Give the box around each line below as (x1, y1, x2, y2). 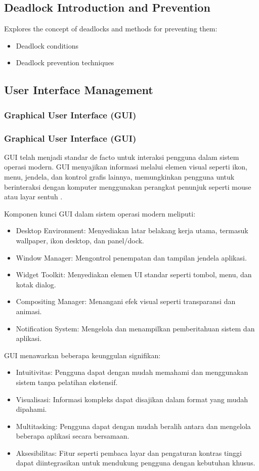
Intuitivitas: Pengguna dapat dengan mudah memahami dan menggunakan (16, 367, 248, 377)
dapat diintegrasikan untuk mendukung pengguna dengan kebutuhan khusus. (16, 457, 255, 468)
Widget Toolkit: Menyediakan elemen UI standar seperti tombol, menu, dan (16, 269, 252, 280)
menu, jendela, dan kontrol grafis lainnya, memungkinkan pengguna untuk (4, 172, 235, 182)
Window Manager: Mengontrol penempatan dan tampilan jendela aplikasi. (16, 252, 247, 263)
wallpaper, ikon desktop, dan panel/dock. (16, 235, 144, 245)
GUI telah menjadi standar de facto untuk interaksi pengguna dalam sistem (4, 151, 239, 162)
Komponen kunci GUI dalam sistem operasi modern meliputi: (4, 208, 196, 219)
